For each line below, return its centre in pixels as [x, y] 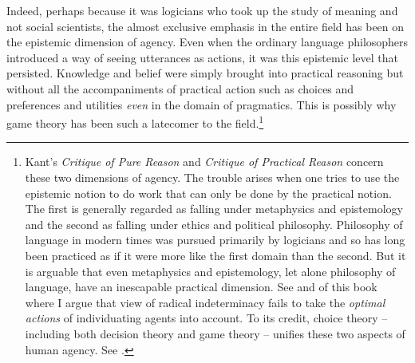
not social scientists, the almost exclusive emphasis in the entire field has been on [206, 26]
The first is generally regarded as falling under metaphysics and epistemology [214, 209]
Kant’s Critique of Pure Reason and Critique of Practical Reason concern [204, 162]
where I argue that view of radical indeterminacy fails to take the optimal [205, 302]
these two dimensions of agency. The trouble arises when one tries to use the [212, 177]
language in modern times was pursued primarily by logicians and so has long [215, 240]
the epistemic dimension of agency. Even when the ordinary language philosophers [207, 42]
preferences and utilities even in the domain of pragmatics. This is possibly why [202, 104]
